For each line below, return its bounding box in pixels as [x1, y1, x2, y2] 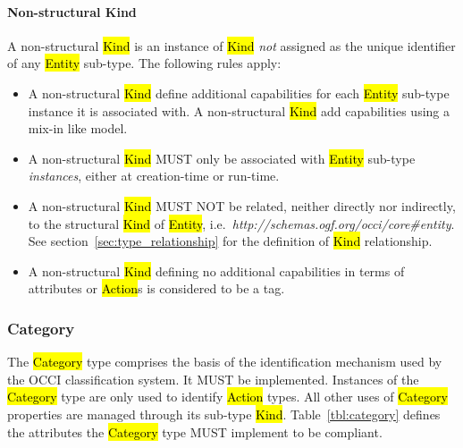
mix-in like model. [28, 119, 128, 138]
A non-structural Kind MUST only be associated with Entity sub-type [28, 148, 416, 167]
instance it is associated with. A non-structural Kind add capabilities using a [28, 101, 450, 120]
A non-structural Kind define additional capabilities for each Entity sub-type [28, 83, 450, 102]
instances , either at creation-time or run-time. [28, 166, 280, 185]
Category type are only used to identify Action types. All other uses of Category [7, 387, 448, 406]
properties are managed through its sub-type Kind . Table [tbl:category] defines [7, 404, 441, 423]
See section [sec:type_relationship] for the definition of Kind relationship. [28, 232, 433, 250]
